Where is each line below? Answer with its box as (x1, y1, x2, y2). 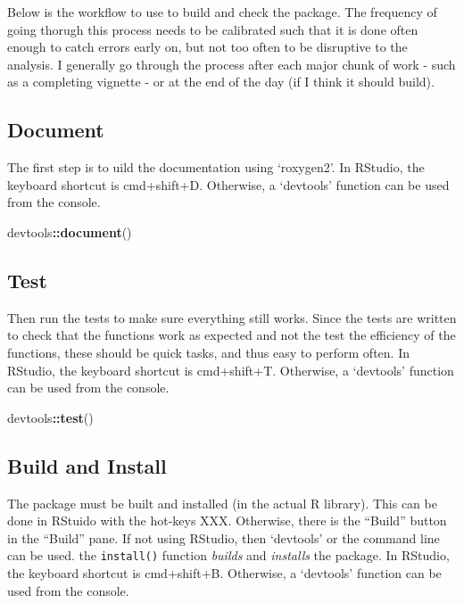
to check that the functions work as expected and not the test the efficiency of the (7, 326, 456, 344)
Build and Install (7, 451, 167, 479)
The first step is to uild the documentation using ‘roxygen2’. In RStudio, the (7, 158, 425, 177)
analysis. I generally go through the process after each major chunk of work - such (7, 54, 456, 73)
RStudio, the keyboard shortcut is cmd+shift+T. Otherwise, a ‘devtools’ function (7, 360, 454, 379)
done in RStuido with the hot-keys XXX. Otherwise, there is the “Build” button (7, 511, 447, 530)
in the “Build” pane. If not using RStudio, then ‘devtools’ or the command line (7, 528, 440, 547)
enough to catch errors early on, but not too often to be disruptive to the (7, 37, 408, 56)
